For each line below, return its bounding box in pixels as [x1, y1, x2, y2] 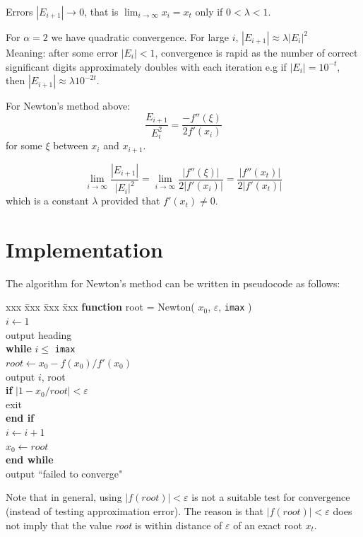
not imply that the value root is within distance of [6, 517, 222, 532]
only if [195, 4, 223, 18]
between [53, 138, 88, 153]
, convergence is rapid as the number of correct [155, 45, 358, 59]
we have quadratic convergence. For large [51, 30, 229, 44]
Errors [6, 4, 33, 18]
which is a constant [6, 193, 89, 208]
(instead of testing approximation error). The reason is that [6, 503, 263, 518]
